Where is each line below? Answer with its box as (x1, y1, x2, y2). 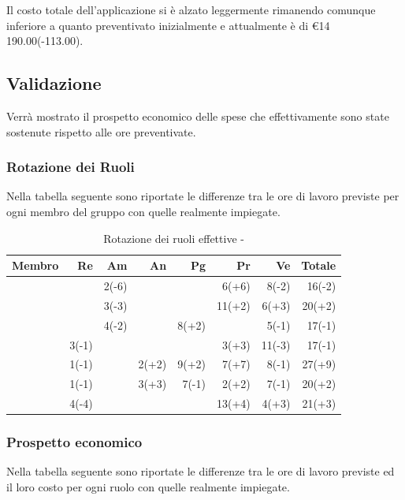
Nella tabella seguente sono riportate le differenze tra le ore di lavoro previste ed (6, 463, 395, 479)
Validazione (6, 71, 102, 95)
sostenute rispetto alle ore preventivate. (6, 123, 196, 140)
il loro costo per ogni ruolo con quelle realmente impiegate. (6, 478, 290, 494)
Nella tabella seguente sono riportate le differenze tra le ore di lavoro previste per (6, 188, 399, 204)
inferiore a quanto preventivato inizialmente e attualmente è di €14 (6, 17, 330, 33)
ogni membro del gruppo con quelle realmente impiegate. (6, 203, 281, 219)
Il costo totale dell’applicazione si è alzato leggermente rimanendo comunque (6, 2, 376, 17)
